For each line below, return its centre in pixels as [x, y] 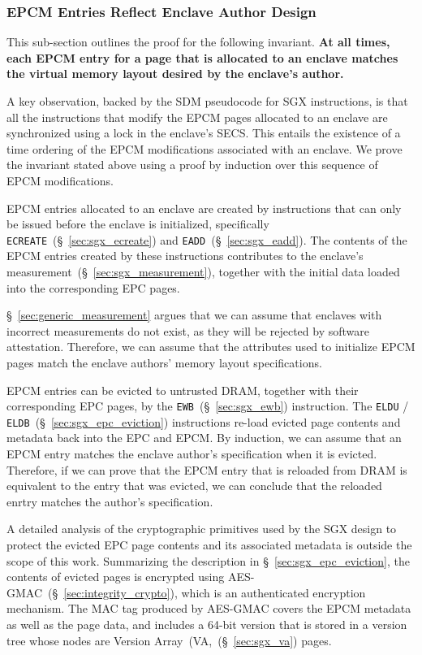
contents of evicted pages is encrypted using [116, 577]
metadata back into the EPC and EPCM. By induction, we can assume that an [204, 438]
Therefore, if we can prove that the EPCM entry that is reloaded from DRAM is [207, 469]
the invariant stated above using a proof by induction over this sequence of [192, 165]
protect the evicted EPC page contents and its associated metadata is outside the [209, 545]
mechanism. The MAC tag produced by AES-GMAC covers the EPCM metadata [209, 608]
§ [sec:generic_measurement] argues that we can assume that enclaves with [194, 315]
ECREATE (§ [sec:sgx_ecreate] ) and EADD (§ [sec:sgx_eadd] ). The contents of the [207, 239]
